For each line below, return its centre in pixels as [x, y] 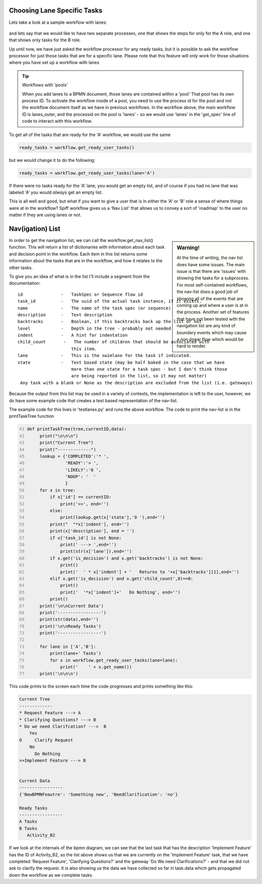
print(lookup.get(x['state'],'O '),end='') [113, 518]
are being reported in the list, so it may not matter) [139, 376]
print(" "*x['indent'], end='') [90, 524]
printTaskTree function [32, 416]
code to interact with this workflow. [57, 121]
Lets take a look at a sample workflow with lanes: [58, 22]
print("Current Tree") [67, 443]
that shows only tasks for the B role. [45, 40]
